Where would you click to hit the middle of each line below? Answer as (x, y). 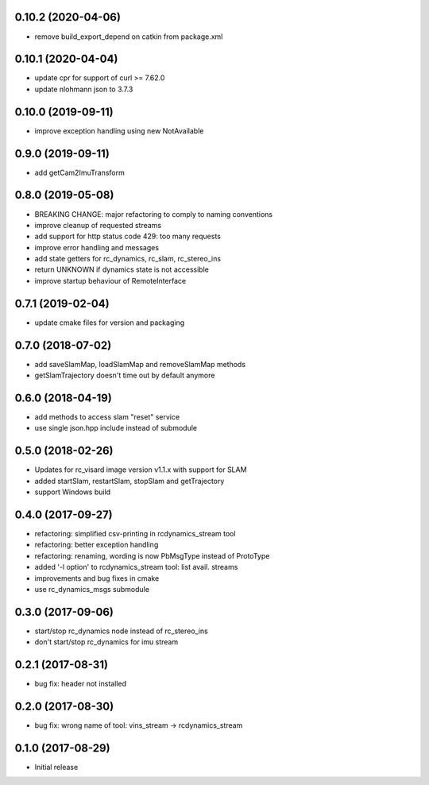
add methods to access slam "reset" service (107, 416)
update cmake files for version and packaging (110, 323)
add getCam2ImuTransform (79, 172)
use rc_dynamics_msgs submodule (92, 589)
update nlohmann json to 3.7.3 (84, 89)
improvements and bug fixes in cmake (97, 578)
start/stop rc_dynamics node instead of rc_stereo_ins (121, 631)
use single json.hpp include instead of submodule (116, 428)
